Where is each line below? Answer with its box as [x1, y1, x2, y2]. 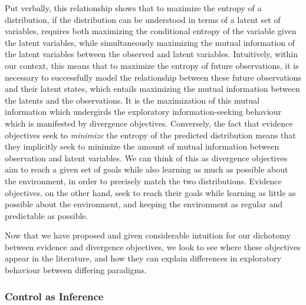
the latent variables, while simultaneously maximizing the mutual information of [5, 36, 295, 48]
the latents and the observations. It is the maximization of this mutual [5, 94, 260, 106]
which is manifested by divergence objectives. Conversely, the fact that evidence [5, 117, 293, 129]
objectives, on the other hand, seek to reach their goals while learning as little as [5, 186, 296, 198]
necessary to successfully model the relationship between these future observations [5, 71, 301, 83]
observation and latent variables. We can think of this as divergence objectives [5, 151, 288, 164]
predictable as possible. [5, 209, 88, 221]
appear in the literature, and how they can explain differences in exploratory [5, 252, 281, 264]
